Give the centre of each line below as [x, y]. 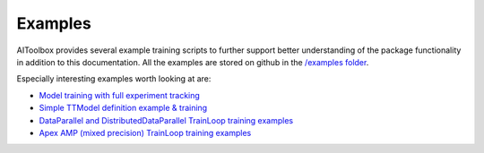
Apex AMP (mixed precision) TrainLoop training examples [145, 132]
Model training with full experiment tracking [120, 95]
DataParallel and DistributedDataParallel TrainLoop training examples [166, 120]
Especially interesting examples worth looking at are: [114, 79]
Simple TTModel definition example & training [123, 108]
